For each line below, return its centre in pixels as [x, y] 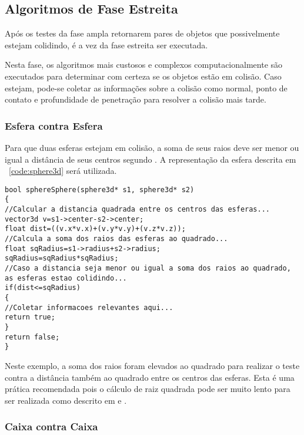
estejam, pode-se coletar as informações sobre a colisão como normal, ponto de [146, 88]
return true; [30, 317]
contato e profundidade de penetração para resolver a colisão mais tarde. [136, 99]
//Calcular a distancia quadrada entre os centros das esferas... [138, 210]
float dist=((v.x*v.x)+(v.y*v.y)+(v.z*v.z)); [95, 229]
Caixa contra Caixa [51, 426]
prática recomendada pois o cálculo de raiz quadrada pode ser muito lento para [148, 389]
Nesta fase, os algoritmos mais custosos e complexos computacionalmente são [144, 65]
